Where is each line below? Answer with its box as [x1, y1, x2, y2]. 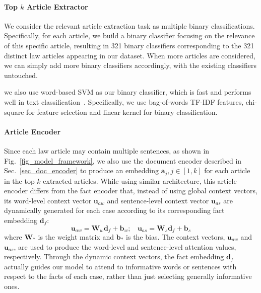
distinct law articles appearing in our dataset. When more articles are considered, [4, 50, 255, 60]
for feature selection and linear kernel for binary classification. [26, 106, 218, 117]
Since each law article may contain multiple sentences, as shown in [4, 145, 210, 156]
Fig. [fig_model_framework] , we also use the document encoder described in [4, 155, 242, 166]
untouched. [4, 69, 38, 80]
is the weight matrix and [38, 232, 114, 242]
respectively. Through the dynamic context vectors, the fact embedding [4, 251, 224, 262]
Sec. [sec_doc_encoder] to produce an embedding [4, 165, 159, 176]
